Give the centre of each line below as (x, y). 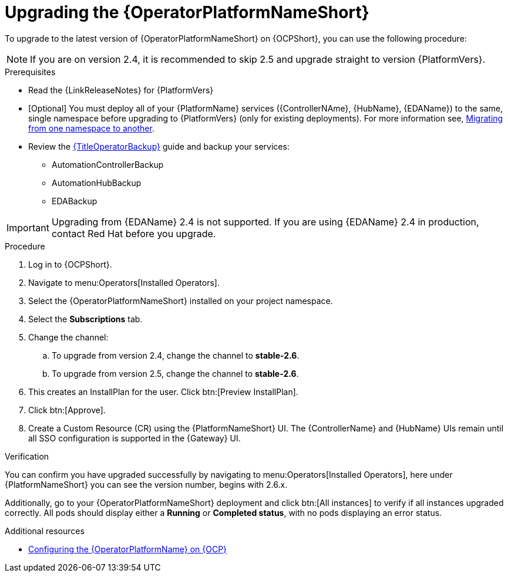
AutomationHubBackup (97, 183)
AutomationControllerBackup (108, 164)
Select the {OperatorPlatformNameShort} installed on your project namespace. (181, 301)
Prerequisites (30, 72)
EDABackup (75, 201)
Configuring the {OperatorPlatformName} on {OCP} (128, 549)
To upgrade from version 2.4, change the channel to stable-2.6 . (176, 355)
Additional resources (45, 531)
